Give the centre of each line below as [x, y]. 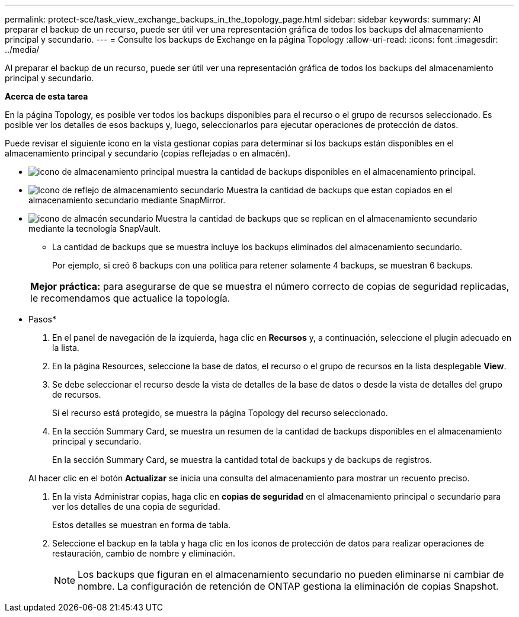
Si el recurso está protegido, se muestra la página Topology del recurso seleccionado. [220, 413]
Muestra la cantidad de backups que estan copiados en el [339, 190]
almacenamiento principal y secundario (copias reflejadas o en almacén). [148, 153]
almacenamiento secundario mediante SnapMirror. [127, 200]
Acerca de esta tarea [47, 96]
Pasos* [42, 319]
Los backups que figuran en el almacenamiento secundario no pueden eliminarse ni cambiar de [291, 574]
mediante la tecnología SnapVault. [95, 228]
